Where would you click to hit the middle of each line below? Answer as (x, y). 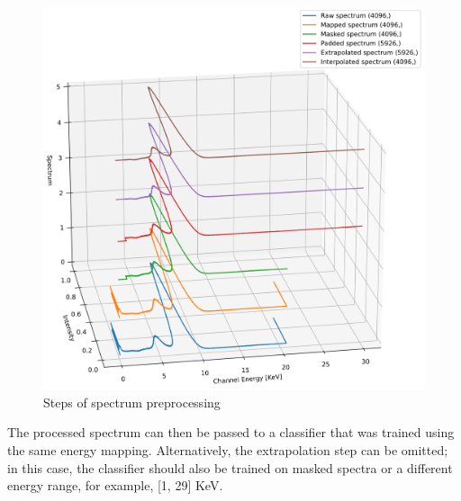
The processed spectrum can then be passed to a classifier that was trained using (231, 432)
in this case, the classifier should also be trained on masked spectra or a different (230, 467)
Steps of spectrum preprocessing (132, 402)
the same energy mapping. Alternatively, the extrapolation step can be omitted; (228, 450)
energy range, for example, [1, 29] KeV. (115, 485)
